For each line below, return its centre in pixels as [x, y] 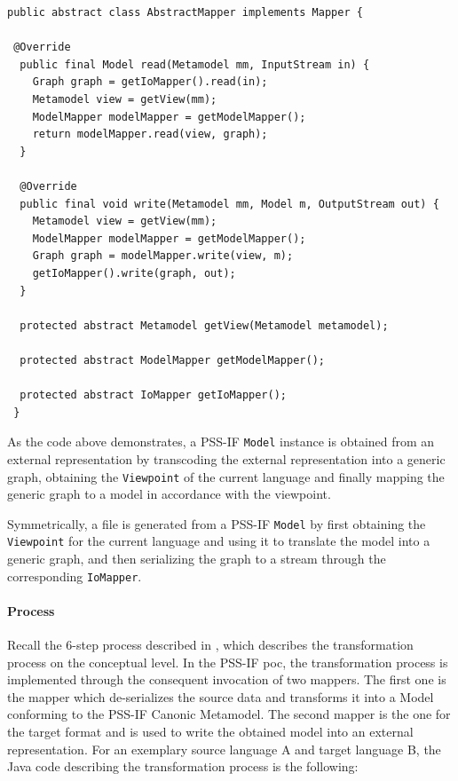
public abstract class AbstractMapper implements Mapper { [185, 12]
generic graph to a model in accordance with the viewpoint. [169, 494]
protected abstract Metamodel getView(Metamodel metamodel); [204, 325]
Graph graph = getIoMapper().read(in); [150, 82]
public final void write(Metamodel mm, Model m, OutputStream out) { [229, 204]
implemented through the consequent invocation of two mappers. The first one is [227, 679]
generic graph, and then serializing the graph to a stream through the [197, 559]
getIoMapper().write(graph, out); [134, 273]
